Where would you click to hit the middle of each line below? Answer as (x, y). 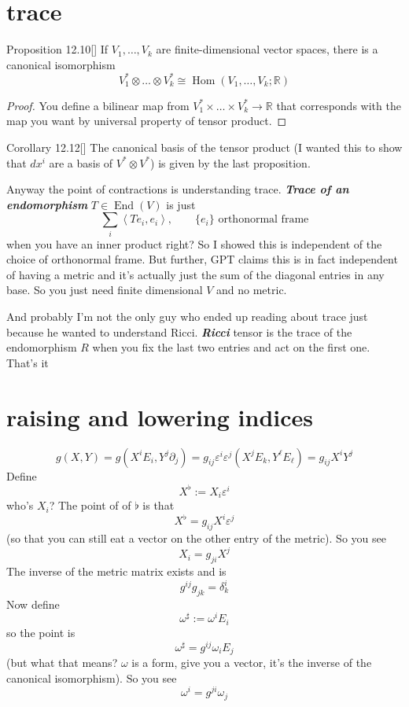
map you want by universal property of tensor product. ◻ (147, 121)
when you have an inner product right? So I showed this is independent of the (194, 243)
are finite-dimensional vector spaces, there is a (267, 49)
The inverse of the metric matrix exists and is (116, 571)
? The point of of (90, 505)
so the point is (41, 632)
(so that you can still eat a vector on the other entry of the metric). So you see (196, 538)
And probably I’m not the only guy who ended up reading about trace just (187, 317)
